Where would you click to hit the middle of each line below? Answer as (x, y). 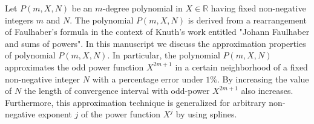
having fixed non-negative (258, 8)
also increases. (267, 91)
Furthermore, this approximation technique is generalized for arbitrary (136, 102)
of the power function (121, 114)
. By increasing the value (263, 79)
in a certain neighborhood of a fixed (241, 67)
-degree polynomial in (142, 8)
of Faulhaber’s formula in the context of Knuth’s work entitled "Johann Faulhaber (157, 32)
